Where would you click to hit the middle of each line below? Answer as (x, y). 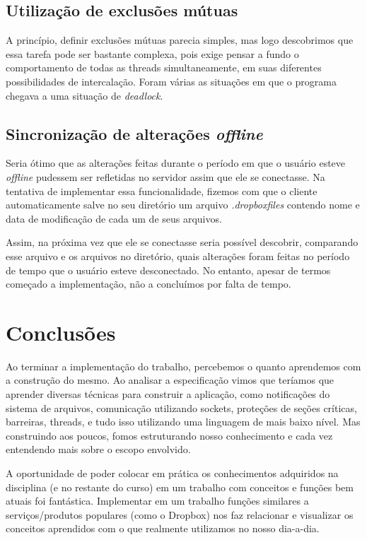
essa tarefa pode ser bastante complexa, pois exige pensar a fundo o (152, 53)
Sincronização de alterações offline (134, 133)
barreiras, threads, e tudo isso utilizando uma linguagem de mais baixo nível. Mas (183, 422)
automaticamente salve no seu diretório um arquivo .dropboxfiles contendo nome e (183, 205)
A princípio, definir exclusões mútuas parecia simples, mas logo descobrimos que (180, 40)
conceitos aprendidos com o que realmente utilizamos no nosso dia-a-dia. (163, 528)
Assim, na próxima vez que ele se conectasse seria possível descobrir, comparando (182, 242)
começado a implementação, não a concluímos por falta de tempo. (148, 284)
